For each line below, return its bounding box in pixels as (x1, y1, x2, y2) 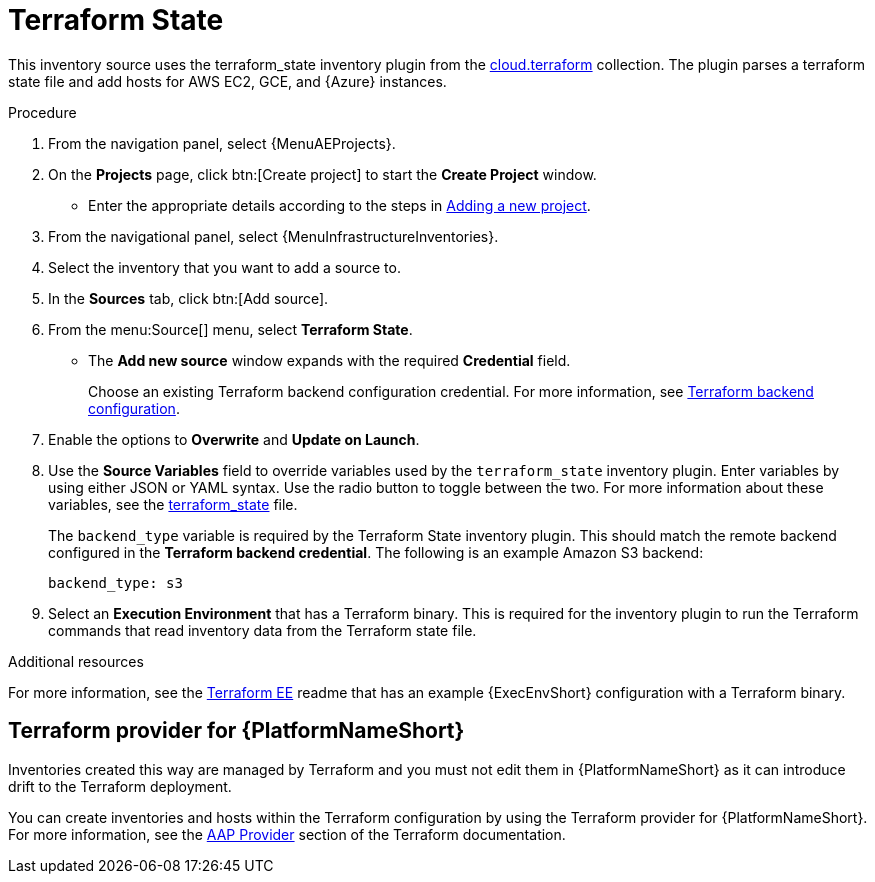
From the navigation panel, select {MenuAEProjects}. (48, 134, 396, 152)
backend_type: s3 (48, 574, 183, 591)
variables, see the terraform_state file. (48, 495, 298, 513)
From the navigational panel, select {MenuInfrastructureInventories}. (48, 227, 499, 245)
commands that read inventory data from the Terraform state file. (48, 621, 477, 639)
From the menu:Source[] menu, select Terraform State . (48, 320, 413, 338)
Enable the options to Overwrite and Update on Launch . (48, 430, 420, 448)
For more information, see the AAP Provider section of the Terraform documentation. (8, 825, 566, 843)
